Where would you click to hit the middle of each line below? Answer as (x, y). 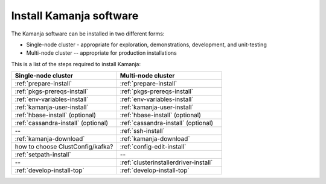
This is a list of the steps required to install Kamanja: (76, 64)
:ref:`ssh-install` (142, 131)
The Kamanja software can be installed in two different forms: (88, 34)
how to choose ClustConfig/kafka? (64, 147)
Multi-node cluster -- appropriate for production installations (102, 53)
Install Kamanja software (75, 16)
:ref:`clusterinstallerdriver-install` (166, 162)
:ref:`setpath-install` (43, 155)
